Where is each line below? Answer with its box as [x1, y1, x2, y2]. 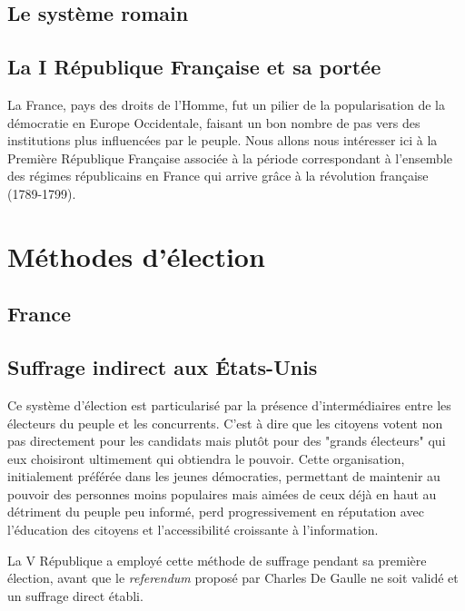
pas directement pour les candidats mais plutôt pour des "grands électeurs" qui [7, 431, 446, 450]
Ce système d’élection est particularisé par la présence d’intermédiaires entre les [7, 395, 451, 414]
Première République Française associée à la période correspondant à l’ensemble [7, 148, 453, 167]
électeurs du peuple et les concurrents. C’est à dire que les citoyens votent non [7, 413, 443, 432]
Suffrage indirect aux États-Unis [7, 353, 318, 381]
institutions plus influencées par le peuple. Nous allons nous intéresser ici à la [7, 131, 438, 150]
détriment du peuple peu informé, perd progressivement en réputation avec [7, 502, 424, 521]
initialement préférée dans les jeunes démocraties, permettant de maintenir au [7, 467, 440, 486]
